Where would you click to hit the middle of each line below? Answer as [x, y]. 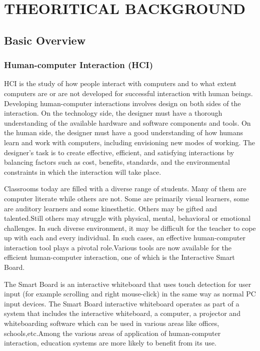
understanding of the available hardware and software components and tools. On [127, 122]
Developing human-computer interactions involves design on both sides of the [122, 103]
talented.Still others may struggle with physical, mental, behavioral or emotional [127, 218]
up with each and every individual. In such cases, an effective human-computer [125, 238]
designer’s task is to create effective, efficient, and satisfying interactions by [119, 152]
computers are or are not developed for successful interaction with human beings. [128, 93]
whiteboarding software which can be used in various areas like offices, [112, 323]
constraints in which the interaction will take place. [83, 171]
